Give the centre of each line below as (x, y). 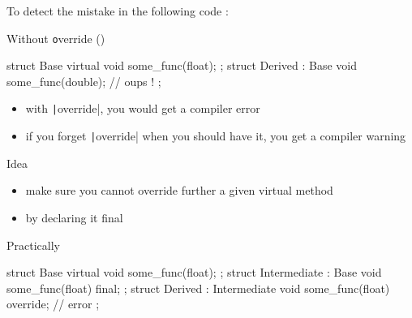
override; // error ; (53, 304)
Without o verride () (56, 38)
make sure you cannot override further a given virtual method (179, 190)
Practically (33, 245)
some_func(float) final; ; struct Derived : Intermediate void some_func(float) (198, 288)
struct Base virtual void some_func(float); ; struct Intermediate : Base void (194, 272)
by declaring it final (74, 217)
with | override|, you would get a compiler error (143, 108)
